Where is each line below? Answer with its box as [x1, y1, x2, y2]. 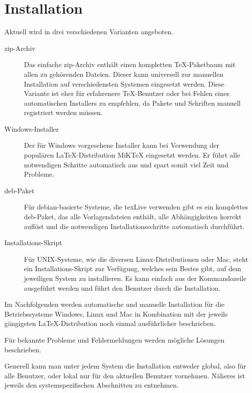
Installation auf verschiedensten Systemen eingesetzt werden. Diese [24, 78, 225, 89]
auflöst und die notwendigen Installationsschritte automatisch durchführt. [24, 221, 245, 231]
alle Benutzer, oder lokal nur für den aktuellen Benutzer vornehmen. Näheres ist [4, 370, 245, 380]
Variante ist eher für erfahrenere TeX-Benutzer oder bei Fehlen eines [24, 88, 229, 98]
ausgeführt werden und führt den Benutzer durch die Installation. [24, 282, 221, 293]
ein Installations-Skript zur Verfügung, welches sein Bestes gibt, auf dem [24, 263, 241, 274]
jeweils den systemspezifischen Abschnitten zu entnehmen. [4, 380, 179, 390]
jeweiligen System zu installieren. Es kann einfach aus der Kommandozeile [24, 273, 247, 283]
